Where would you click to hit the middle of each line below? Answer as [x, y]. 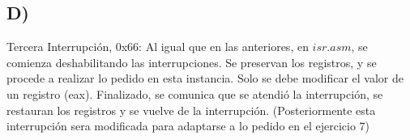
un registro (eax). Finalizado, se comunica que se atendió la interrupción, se [195, 93]
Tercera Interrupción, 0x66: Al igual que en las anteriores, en [158, 47]
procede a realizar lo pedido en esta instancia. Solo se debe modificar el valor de [205, 78]
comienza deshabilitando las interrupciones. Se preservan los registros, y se [192, 62]
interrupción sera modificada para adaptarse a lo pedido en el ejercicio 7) [188, 126]
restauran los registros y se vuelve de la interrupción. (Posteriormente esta [191, 110]
